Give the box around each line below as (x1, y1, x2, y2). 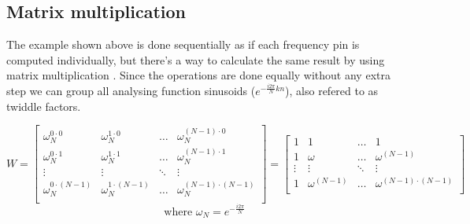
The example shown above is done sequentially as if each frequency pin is (6, 36, 360, 53)
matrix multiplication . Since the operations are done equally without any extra (6, 67, 390, 83)
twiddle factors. (6, 97, 81, 114)
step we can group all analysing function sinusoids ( (6, 82, 256, 98)
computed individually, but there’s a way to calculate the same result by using (6, 51, 385, 68)
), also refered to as (285, 82, 379, 98)
